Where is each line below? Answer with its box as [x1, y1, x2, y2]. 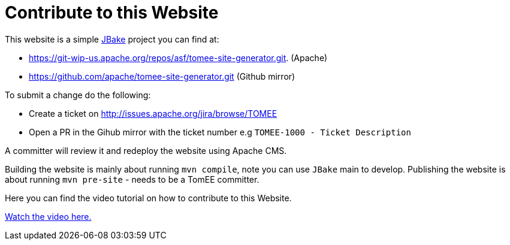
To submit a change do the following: [5, 89, 151, 100]
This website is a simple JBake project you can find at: [5, 34, 219, 44]
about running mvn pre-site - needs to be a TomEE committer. [5, 174, 259, 184]
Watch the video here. [5, 211, 92, 222]
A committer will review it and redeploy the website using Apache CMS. [5, 145, 287, 156]
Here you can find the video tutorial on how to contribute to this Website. [5, 192, 292, 203]
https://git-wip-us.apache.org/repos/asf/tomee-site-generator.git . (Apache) [29, 52, 328, 63]
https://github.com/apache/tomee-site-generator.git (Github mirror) [29, 71, 295, 81]
